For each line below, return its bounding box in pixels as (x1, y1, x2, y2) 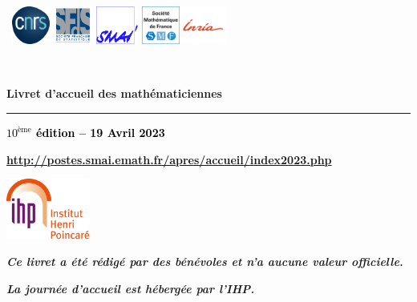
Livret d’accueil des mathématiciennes (6, 85, 222, 102)
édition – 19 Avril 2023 (36, 124, 165, 141)
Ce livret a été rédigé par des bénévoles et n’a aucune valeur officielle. (6, 253, 403, 270)
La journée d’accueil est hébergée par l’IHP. (6, 280, 255, 296)
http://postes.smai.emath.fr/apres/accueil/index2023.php (6, 151, 332, 167)
